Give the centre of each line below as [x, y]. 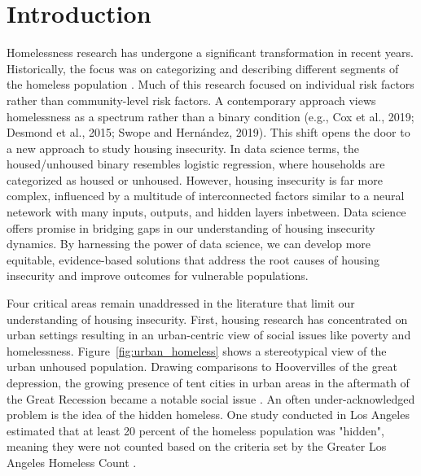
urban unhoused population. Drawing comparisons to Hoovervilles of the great [202, 367]
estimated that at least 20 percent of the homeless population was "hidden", [195, 430]
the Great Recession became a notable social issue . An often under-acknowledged [211, 398]
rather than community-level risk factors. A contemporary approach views [191, 100]
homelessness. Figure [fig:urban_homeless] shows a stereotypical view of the [197, 350]
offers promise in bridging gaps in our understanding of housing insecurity [191, 227]
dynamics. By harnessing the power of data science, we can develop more [189, 244]
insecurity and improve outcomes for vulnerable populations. [158, 275]
